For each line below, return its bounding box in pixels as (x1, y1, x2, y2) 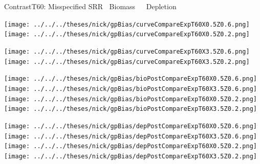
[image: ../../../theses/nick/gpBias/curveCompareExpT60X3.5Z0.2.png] (4, 58, 250, 65)
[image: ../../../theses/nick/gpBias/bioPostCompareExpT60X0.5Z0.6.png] (4, 75, 257, 83)
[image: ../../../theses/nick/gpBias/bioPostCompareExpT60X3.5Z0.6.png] (4, 85, 257, 92)
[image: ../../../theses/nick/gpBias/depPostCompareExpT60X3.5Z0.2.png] (4, 152, 257, 160)
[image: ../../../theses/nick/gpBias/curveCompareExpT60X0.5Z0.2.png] (4, 31, 250, 38)
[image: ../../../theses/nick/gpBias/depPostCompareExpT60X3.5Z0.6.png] (4, 132, 257, 140)
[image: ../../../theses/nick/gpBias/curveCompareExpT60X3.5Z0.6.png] (4, 48, 250, 55)
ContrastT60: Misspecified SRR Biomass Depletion (4, 1, 177, 11)
